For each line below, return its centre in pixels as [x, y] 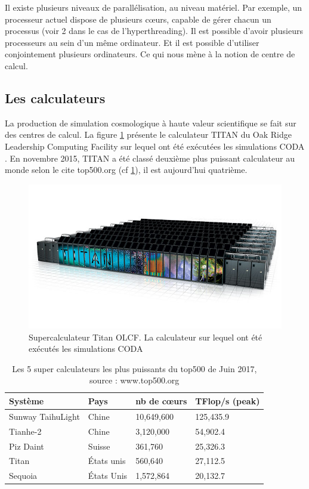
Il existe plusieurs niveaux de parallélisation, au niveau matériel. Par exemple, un [154, 7]
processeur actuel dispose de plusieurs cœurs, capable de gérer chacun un [138, 19]
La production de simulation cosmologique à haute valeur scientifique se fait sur [151, 123]
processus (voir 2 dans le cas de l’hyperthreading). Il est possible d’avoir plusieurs [154, 31]
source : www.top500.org [135, 380]
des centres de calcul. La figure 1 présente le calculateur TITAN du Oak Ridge [149, 134]
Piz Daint [27, 446]
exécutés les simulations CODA [86, 349]
